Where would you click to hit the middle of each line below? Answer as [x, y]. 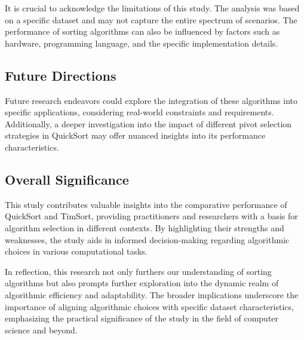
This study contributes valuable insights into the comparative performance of [146, 204]
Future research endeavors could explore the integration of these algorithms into [151, 100]
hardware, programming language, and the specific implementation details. [142, 43]
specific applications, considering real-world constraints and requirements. [139, 112]
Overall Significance [67, 179]
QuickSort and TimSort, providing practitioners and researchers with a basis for [151, 216]
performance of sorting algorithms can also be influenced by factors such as [142, 31]
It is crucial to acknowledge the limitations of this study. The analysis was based [152, 8]
